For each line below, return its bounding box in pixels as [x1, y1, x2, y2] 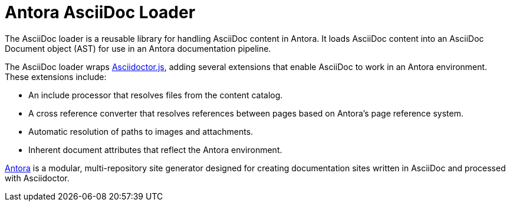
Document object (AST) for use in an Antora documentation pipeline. [5, 43, 271, 54]
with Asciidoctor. [5, 172, 70, 183]
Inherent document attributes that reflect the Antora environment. [28, 144, 282, 155]
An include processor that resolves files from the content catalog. [28, 89, 283, 100]
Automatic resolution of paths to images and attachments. [28, 126, 254, 137]
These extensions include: [5, 71, 107, 82]
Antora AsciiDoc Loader [5, 2, 196, 22]
